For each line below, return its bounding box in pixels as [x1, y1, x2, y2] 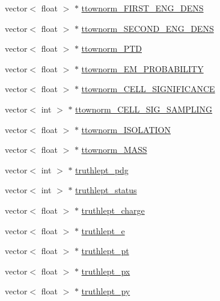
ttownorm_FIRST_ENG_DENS [81, 2, 204, 14]
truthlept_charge [81, 203, 145, 216]
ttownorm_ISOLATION [81, 123, 171, 135]
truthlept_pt [81, 244, 129, 257]
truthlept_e [81, 224, 125, 237]
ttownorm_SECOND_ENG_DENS [81, 22, 214, 34]
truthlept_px [81, 264, 130, 277]
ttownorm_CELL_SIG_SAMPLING [75, 102, 213, 115]
